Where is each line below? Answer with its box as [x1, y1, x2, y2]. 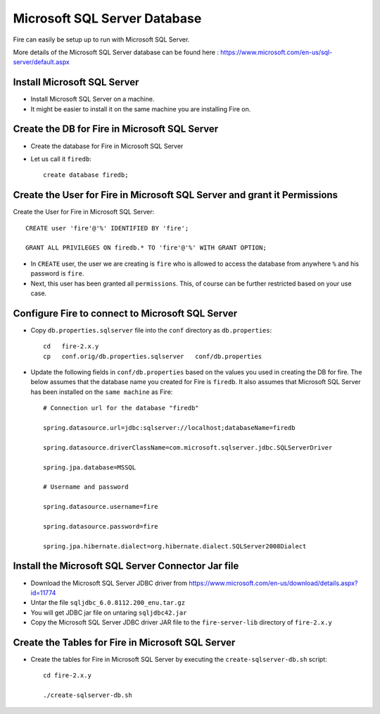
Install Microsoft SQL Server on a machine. [30, 95, 155, 104]
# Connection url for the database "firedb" [43, 404, 200, 412]
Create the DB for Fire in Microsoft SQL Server [13, 123, 219, 135]
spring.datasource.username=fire [43, 503, 158, 511]
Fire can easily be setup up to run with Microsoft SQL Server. [13, 35, 190, 44]
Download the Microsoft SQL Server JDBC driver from [30, 579, 188, 587]
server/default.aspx [13, 58, 70, 66]
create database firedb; [43, 171, 129, 179]
